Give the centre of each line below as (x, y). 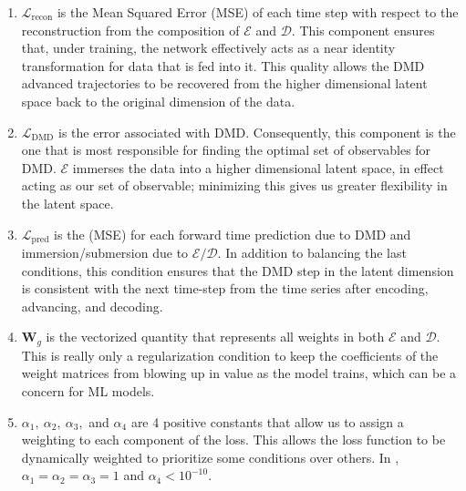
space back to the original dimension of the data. (158, 101)
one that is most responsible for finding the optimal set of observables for (226, 150)
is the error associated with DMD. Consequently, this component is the (257, 132)
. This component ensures (363, 30)
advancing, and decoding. (92, 306)
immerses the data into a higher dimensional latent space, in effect (258, 167)
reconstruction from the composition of (130, 30)
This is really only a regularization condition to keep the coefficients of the (230, 355)
